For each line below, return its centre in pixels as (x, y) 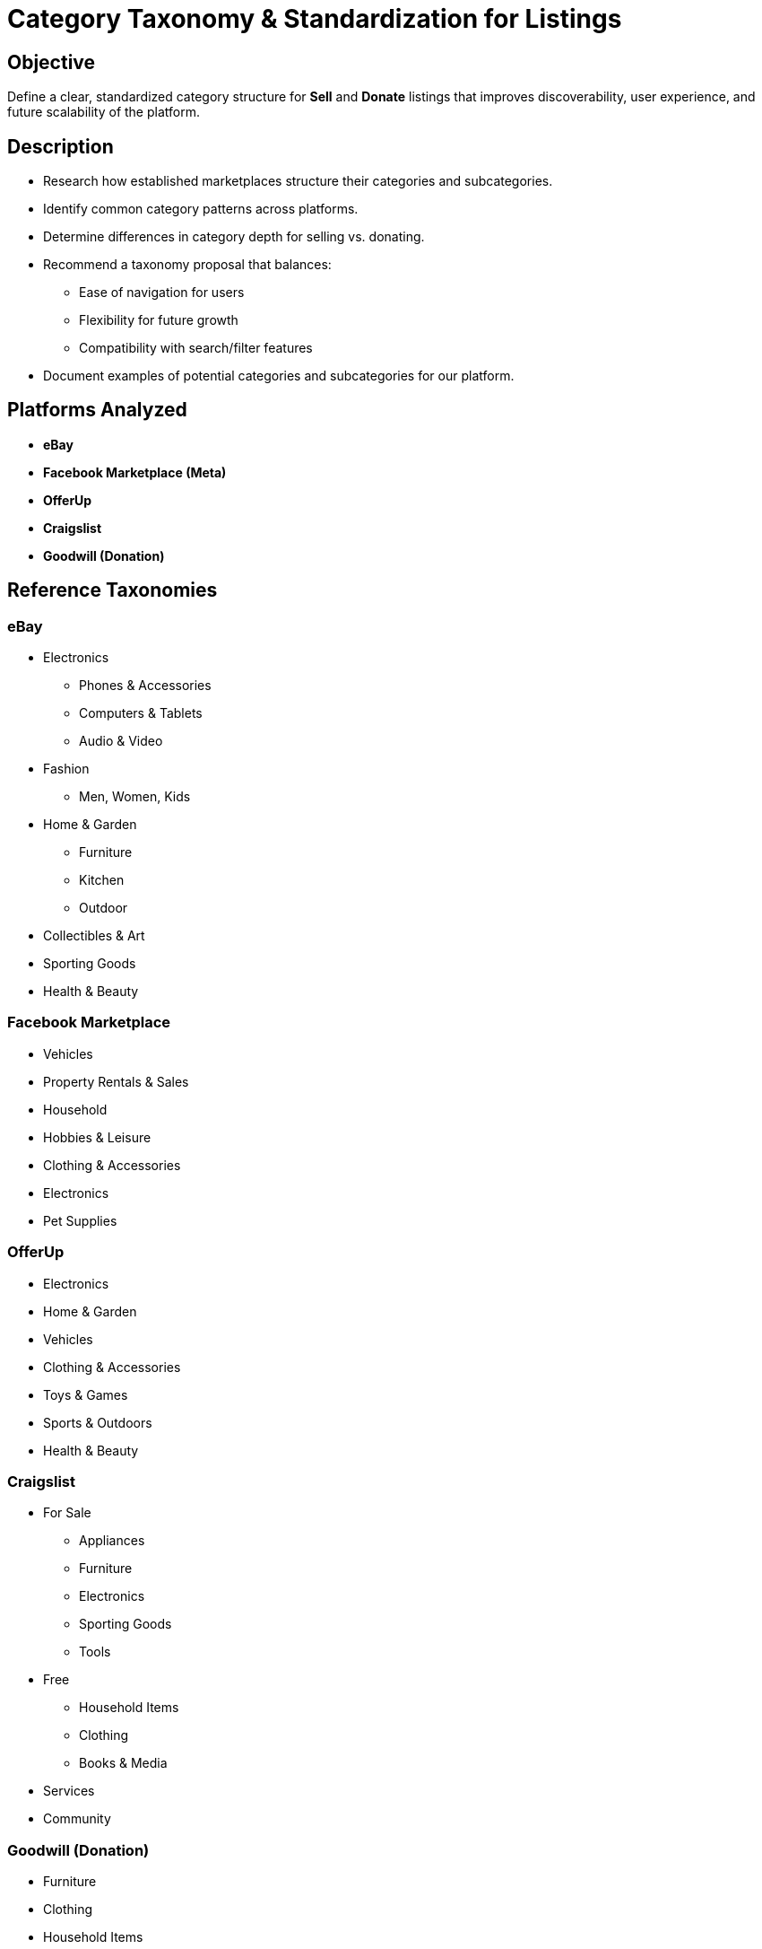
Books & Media (123, 1763)
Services (69, 1791)
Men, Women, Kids (135, 797)
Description (61, 146)
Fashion (66, 769)
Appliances (112, 1541)
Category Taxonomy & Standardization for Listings (315, 19)
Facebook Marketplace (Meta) (135, 472)
